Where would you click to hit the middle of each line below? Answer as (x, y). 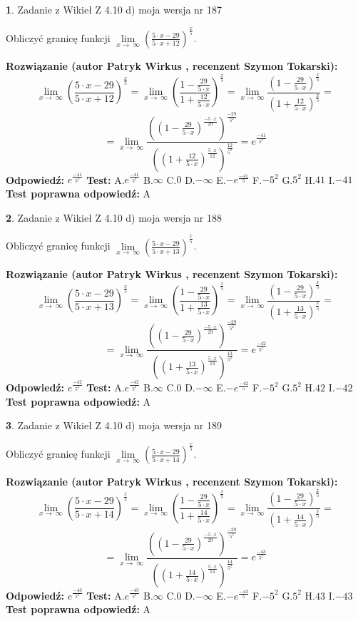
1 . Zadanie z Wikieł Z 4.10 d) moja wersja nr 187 (114, 9)
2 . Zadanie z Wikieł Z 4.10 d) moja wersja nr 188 (114, 217)
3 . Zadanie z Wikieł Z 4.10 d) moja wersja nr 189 (114, 425)
